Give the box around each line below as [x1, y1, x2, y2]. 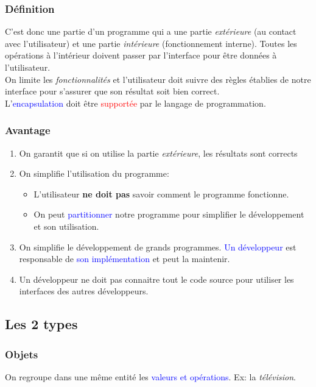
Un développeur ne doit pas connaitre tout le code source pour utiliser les [19, 272, 294, 285]
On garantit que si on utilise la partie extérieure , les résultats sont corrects [19, 146, 298, 159]
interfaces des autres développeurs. [19, 285, 149, 297]
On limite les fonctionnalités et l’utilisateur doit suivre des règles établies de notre [5, 73, 311, 85]
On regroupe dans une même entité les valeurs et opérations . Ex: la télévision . [5, 370, 296, 383]
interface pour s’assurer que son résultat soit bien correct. [5, 85, 220, 98]
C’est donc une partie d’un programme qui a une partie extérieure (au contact [5, 25, 297, 38]
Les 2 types [5, 314, 78, 333]
